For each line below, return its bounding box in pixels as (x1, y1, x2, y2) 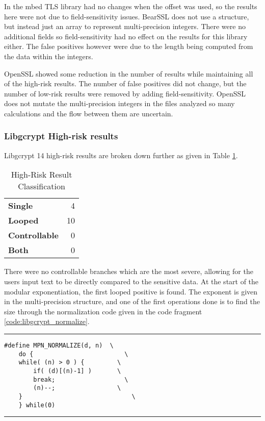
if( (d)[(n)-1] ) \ (33, 367, 121, 375)
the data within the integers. (4, 51, 93, 61)
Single (8, 200, 33, 212)
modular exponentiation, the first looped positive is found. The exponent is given (4, 286, 258, 296)
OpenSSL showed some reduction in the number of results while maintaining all (4, 68, 253, 79)
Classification (18, 180, 65, 192)
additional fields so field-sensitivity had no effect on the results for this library (4, 31, 248, 41)
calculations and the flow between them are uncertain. (4, 108, 173, 118)
